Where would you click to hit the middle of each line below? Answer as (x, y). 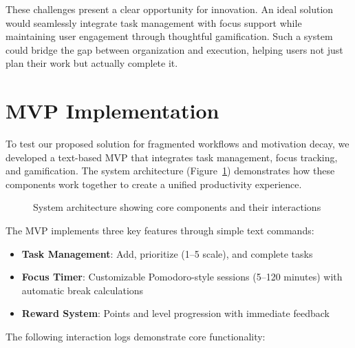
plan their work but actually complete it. (92, 63)
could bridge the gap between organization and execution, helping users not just (174, 49)
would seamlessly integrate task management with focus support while (154, 22)
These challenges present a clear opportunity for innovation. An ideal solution (170, 9)
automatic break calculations (83, 290)
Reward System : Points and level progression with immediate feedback (175, 313)
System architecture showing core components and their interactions (177, 207)
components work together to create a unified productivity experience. (154, 184)
